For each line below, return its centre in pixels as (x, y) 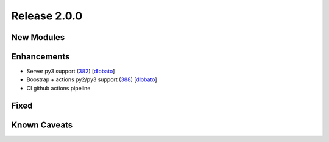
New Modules (38, 37)
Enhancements (41, 57)
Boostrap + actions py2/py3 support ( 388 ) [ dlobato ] (92, 79)
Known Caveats (42, 125)
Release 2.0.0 (47, 16)
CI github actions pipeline (58, 88)
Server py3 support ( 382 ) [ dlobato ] (71, 71)
